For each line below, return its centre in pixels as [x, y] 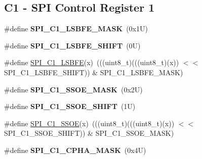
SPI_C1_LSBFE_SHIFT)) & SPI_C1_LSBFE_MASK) [94, 72]
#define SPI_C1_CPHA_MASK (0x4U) [75, 150]
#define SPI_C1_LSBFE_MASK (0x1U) [76, 29]
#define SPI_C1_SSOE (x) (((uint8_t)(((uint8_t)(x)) [89, 123]
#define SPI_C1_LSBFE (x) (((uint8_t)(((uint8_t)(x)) [92, 62]
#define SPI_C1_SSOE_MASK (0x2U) [73, 89]
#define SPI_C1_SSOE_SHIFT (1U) [70, 106]
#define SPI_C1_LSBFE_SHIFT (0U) [72, 45]
